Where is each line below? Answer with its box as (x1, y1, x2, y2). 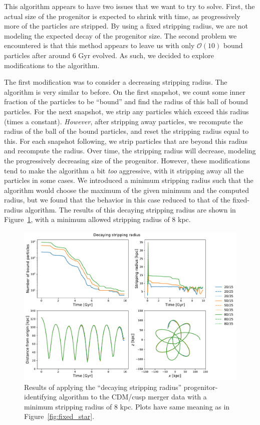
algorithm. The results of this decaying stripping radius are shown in (25, 204, 236, 215)
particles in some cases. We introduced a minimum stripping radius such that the (4, 175, 253, 185)
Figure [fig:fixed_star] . (24, 411, 95, 421)
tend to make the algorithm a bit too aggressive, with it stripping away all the (4, 165, 244, 175)
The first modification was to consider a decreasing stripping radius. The (4, 77, 227, 87)
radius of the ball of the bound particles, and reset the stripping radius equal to (4, 126, 249, 136)
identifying (24, 391, 57, 402)
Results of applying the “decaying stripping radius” (24, 381, 182, 392)
